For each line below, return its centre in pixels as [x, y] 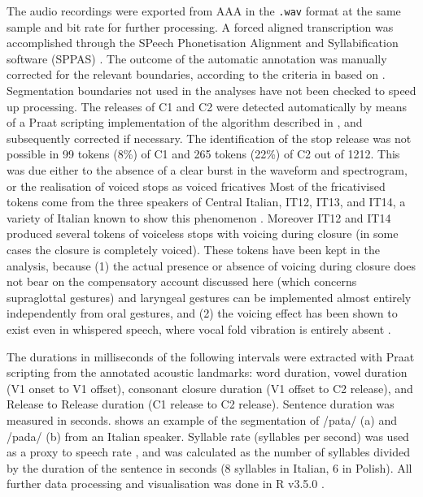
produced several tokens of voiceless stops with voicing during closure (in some [203, 233]
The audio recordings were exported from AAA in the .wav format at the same [204, 11]
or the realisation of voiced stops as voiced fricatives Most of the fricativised [196, 186]
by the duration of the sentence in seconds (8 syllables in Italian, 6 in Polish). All [209, 467]
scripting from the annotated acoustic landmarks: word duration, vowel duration [207, 372]
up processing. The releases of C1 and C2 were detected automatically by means [207, 106]
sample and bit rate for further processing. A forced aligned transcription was [200, 26]
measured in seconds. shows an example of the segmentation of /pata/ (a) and [202, 419]
